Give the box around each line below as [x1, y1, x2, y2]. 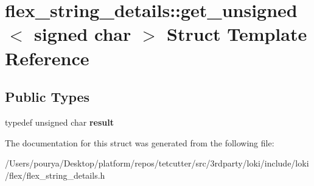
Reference [5, 45, 89, 70]
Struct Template [167, 21, 307, 46]
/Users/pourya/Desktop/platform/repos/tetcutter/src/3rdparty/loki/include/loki [5, 157, 309, 170]
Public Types [5, 87, 90, 106]
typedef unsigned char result [5, 115, 114, 128]
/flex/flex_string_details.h [5, 168, 105, 181]
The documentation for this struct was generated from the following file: [5, 136, 274, 149]
